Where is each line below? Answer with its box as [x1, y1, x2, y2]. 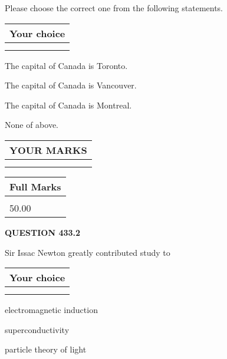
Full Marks [9, 179, 61, 193]
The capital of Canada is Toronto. [5, 59, 128, 71]
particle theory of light [5, 343, 87, 355]
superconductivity [5, 323, 70, 335]
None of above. [5, 118, 58, 131]
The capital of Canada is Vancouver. [5, 79, 137, 91]
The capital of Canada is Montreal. [5, 98, 132, 111]
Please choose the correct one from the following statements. [5, 2, 223, 14]
